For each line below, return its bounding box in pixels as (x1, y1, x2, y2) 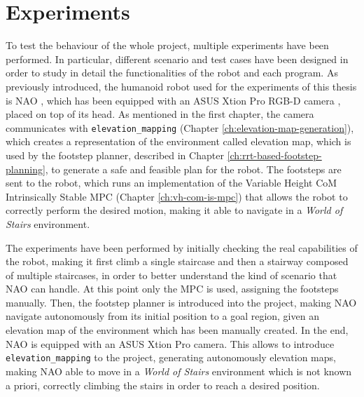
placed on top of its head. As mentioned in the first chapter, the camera (6, 107, 314, 121)
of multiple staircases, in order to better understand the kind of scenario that (6, 267, 337, 282)
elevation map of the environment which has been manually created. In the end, (6, 323, 349, 337)
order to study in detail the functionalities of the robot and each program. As (6, 65, 338, 80)
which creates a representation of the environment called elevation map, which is (6, 134, 351, 149)
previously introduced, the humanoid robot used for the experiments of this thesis (6, 79, 357, 93)
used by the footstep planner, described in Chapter (6, 147, 224, 162)
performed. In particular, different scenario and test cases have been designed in (6, 51, 349, 66)
